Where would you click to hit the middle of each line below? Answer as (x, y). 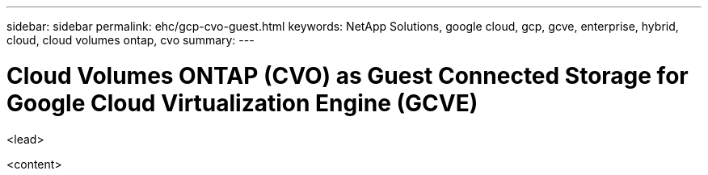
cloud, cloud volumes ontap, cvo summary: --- (131, 40)
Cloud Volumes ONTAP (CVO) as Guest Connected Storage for (348, 75)
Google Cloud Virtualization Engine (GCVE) (242, 103)
